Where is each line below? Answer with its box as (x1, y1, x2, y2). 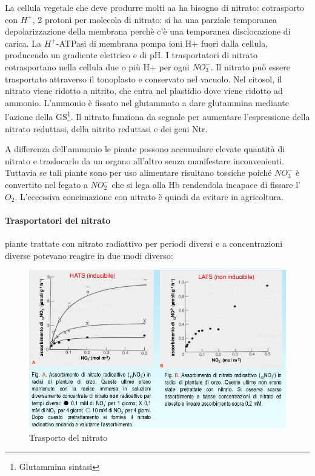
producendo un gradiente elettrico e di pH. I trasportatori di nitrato (5, 49, 257, 61)
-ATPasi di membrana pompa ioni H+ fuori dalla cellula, (56, 36, 268, 49)
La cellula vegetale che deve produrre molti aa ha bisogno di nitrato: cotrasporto (5, 1, 305, 13)
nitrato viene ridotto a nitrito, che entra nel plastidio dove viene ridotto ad (5, 84, 283, 97)
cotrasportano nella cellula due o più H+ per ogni (5, 60, 190, 73)
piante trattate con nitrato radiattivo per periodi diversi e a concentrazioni (5, 236, 283, 249)
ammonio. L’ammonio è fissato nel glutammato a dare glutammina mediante (5, 96, 289, 109)
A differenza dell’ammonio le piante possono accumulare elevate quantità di (5, 142, 285, 155)
